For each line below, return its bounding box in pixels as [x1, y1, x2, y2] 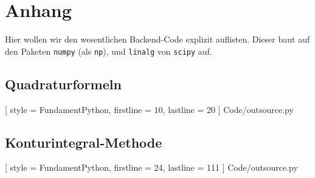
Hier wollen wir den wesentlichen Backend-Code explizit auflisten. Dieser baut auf [5, 33, 310, 46]
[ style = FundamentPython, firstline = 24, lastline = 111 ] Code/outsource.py [5, 161, 298, 174]
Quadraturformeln [5, 74, 122, 93]
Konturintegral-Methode [5, 132, 162, 151]
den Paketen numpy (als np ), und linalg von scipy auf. [5, 44, 212, 57]
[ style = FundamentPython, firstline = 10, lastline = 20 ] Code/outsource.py [5, 103, 294, 115]
